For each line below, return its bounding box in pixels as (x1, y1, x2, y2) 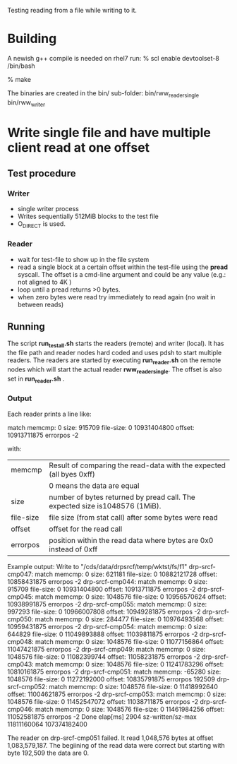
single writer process (17, 205, 79, 213)
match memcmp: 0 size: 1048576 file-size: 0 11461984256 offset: (35, 705, 225, 713)
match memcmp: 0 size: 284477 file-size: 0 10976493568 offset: (35, 614, 224, 623)
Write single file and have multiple (7, 124, 212, 141)
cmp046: (7, 705, 34, 713)
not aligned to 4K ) (17, 277, 72, 286)
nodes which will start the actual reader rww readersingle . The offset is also (7, 365, 222, 375)
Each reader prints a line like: (7, 410, 92, 418)
